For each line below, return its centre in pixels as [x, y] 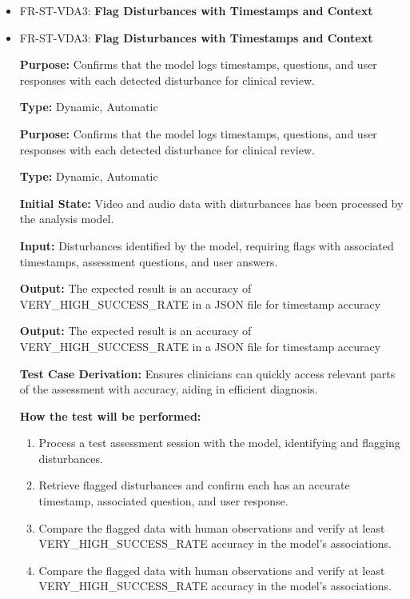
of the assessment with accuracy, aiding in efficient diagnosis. [169, 389]
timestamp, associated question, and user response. [163, 501]
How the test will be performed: [110, 415]
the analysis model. [67, 219]
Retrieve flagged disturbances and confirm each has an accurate [194, 485]
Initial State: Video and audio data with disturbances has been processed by [211, 203]
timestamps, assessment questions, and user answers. [149, 261]
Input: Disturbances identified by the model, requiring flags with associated [207, 245]
